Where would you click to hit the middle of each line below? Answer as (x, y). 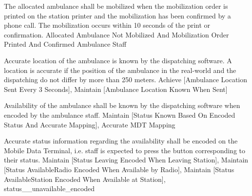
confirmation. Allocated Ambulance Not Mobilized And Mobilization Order (116, 34)
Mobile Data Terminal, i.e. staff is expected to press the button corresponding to (125, 150)
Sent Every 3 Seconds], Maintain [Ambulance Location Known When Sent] (116, 89)
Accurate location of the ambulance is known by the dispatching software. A (118, 60)
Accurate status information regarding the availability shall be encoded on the (121, 141)
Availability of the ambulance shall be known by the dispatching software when (122, 105)
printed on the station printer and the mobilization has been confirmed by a (117, 15)
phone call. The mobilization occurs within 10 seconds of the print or (107, 25)
